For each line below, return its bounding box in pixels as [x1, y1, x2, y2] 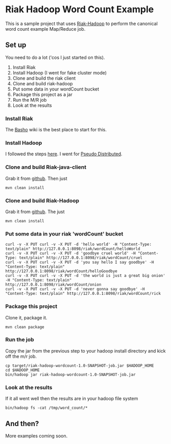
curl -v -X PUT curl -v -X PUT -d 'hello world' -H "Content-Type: [5, 242, 152, 247]
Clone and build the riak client [12, 75, 76, 81]
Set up [5, 41, 27, 50]
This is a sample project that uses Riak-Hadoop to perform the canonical [5, 20, 158, 27]
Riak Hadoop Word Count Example [5, 4, 154, 15]
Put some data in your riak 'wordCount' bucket [5, 230, 124, 237]
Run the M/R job [12, 97, 47, 103]
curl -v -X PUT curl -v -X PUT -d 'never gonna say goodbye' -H [5, 287, 145, 292]
